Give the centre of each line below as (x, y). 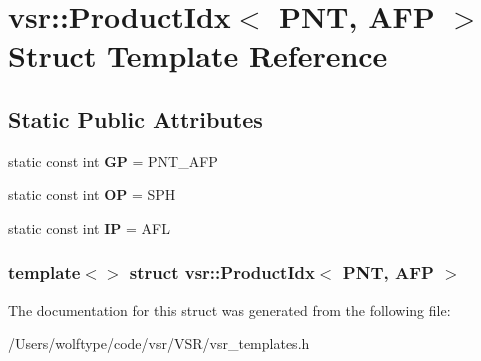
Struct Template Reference (198, 55)
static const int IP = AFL (89, 227)
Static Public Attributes (135, 118)
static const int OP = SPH (92, 194)
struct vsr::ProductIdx (222, 272)
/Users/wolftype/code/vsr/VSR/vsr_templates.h (159, 343)
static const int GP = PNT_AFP (113, 160)
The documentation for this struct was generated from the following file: (229, 309)
